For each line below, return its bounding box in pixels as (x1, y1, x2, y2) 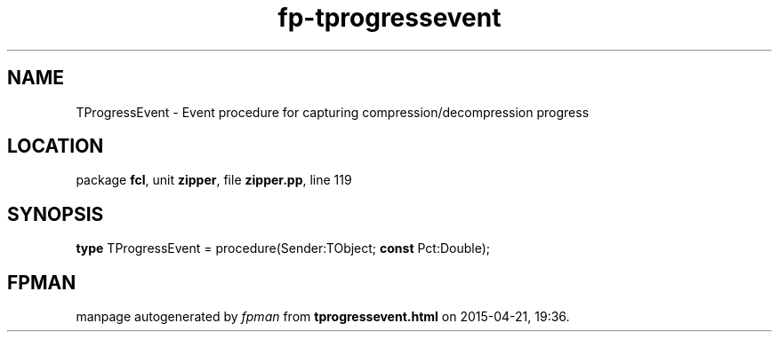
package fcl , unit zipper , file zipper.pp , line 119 (76, 172, 352, 188)
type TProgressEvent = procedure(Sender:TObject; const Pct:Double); (76, 240, 491, 256)
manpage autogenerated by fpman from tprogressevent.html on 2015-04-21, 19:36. (76, 309, 570, 325)
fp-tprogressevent (277, 3, 502, 33)
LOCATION (7, 135, 104, 158)
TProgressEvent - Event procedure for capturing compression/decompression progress (76, 104, 590, 120)
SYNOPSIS (7, 202, 104, 225)
